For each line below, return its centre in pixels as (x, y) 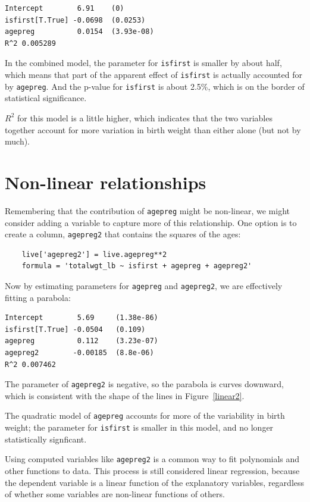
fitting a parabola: (38, 297)
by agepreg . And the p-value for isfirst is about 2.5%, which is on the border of (155, 86)
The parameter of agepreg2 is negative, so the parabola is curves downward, (144, 384)
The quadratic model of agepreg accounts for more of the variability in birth (145, 415)
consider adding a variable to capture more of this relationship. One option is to (151, 222)
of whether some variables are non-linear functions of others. (115, 494)
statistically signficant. (46, 439)
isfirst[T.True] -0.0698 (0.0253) (75, 20)
